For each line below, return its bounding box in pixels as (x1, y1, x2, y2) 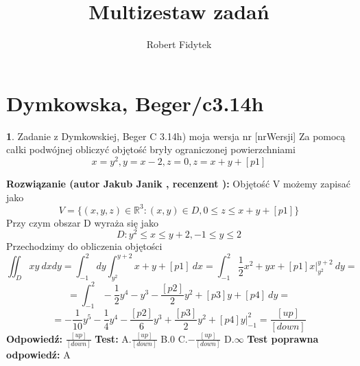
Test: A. (95, 331, 132, 345)
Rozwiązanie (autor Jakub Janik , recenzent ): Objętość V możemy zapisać (6, 176, 350, 190)
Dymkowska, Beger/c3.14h (6, 89, 264, 117)
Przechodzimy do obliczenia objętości (6, 239, 163, 253)
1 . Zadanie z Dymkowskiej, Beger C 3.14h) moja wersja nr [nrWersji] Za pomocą (6, 128, 346, 143)
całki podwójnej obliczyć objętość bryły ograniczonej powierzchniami (6, 142, 296, 157)
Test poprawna (247, 331, 319, 345)
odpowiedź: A (6, 347, 71, 362)
